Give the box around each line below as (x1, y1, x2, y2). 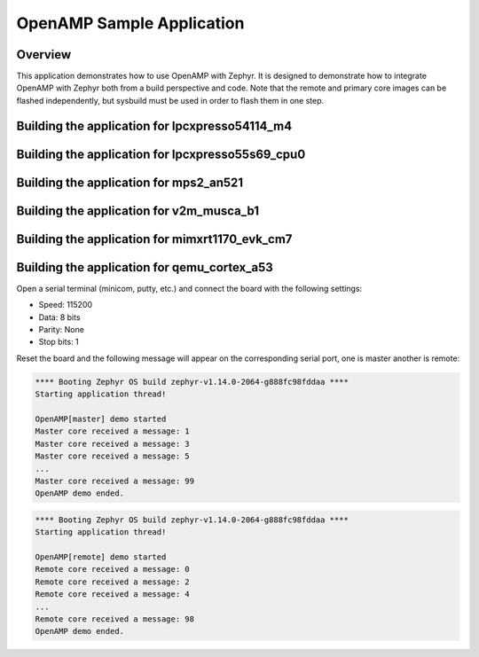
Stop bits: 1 (38, 337, 79, 348)
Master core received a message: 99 (35, 475, 195, 486)
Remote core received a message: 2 (35, 576, 190, 587)
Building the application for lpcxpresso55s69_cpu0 (16, 146, 306, 161)
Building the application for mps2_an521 (16, 175, 244, 190)
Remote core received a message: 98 (35, 614, 195, 624)
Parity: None (38, 325, 84, 334)
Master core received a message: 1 (35, 426, 190, 436)
